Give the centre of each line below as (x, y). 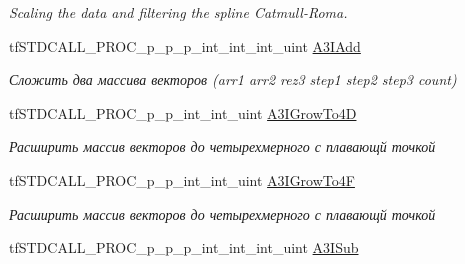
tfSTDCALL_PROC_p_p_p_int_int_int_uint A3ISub (184, 247)
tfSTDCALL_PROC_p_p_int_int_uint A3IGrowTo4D (183, 112)
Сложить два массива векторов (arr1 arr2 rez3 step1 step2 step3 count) (233, 79)
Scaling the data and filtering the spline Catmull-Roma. (178, 12)
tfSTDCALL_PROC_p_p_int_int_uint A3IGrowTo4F (182, 179)
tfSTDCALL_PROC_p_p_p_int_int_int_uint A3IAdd (185, 45)
